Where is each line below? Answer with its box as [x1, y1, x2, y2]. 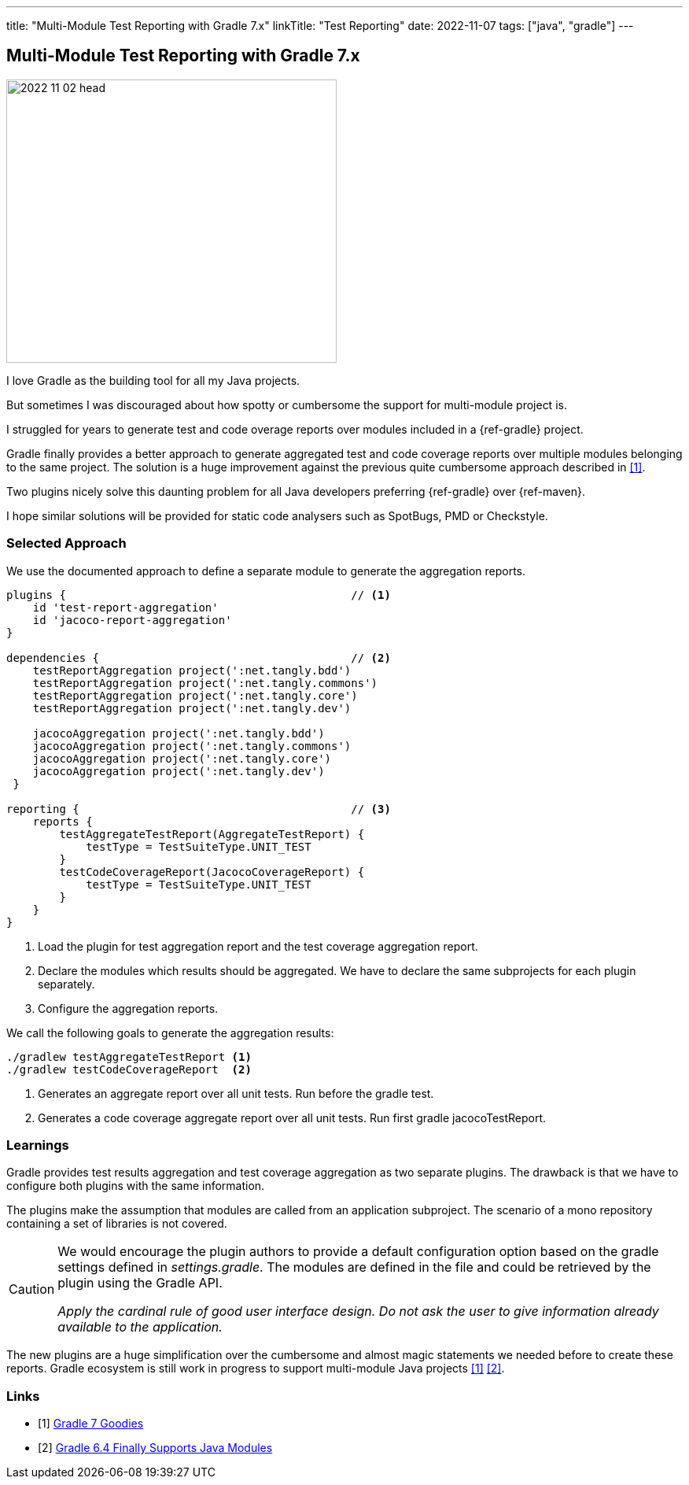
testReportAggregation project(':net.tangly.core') [32, 689, 358, 702]
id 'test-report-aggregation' [32, 600, 219, 614]
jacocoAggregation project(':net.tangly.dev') [32, 764, 325, 778]
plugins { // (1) [6, 588, 391, 601]
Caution [9, 1281, 55, 1298]
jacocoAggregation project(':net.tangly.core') [32, 752, 332, 765]
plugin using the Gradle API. [57, 1275, 223, 1291]
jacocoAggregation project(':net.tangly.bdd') [32, 726, 325, 740]
